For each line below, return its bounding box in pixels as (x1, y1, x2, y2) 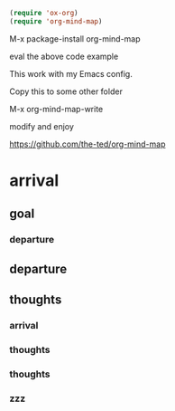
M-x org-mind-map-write (9, 103, 104, 114)
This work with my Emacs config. (9, 68, 133, 79)
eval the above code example (9, 51, 119, 62)
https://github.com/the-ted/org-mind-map (9, 139, 166, 149)
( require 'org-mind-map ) (9, 16, 103, 26)
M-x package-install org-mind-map (9, 33, 142, 44)
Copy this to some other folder (9, 86, 124, 97)
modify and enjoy (9, 120, 75, 131)
